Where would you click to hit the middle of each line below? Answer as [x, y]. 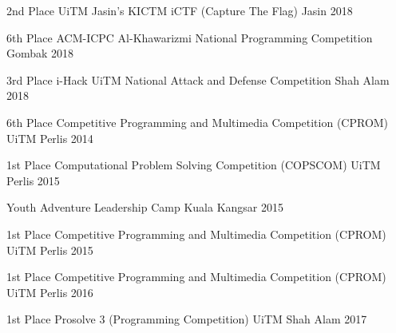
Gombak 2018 [40, 53]
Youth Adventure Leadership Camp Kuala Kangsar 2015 [145, 207]
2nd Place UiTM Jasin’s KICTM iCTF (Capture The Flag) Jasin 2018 [180, 10]
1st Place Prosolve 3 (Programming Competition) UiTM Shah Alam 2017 [187, 319]
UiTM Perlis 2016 [50, 292]
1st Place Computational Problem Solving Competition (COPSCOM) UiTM [194, 165]
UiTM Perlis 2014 [50, 138]
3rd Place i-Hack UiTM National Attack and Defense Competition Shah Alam [198, 79]
